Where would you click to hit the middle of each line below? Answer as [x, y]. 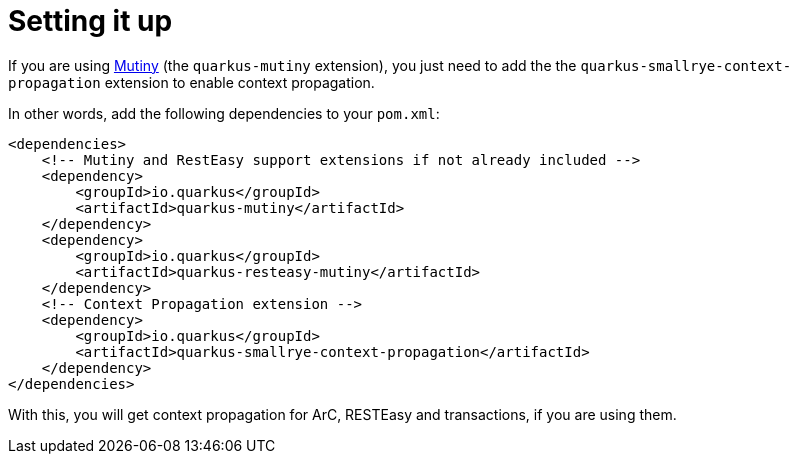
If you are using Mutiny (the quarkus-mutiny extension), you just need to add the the [292, 65]
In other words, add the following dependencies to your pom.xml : [224, 113]
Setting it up [90, 21]
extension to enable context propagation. [239, 82]
